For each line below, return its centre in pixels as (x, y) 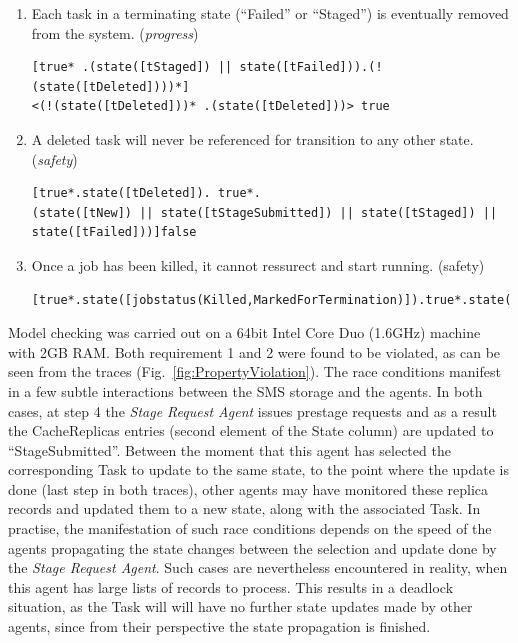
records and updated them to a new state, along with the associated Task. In (244, 508)
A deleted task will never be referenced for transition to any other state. (252, 138)
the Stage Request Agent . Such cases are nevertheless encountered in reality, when (258, 567)
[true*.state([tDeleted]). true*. (146, 193)
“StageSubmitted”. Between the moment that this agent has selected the (229, 449)
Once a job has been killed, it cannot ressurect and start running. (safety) (258, 264)
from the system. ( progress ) (115, 32)
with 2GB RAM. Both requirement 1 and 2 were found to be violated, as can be (254, 351)
